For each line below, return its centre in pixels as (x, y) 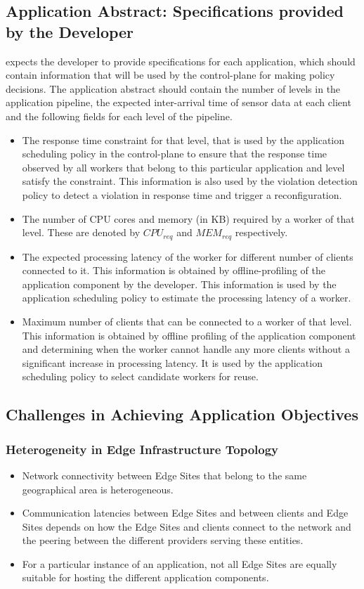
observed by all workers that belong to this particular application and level (183, 167)
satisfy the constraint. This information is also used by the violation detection (190, 181)
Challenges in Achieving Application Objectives (182, 414)
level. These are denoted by (81, 232)
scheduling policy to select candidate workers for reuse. (140, 376)
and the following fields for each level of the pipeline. (119, 116)
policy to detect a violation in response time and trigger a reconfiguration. (182, 194)
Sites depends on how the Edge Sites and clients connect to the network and (187, 526)
